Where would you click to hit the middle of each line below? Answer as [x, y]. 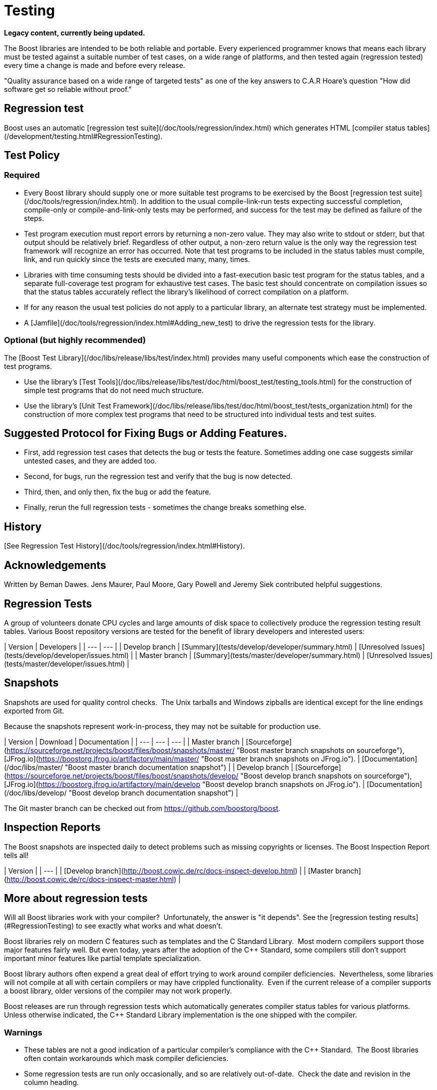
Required [22, 175]
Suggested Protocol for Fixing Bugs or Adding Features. [146, 433]
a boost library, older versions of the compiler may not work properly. [118, 991]
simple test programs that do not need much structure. [114, 390]
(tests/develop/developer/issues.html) [66, 655]
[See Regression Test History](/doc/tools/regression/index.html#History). [125, 546]
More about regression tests [76, 898]
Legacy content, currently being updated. [75, 32]
